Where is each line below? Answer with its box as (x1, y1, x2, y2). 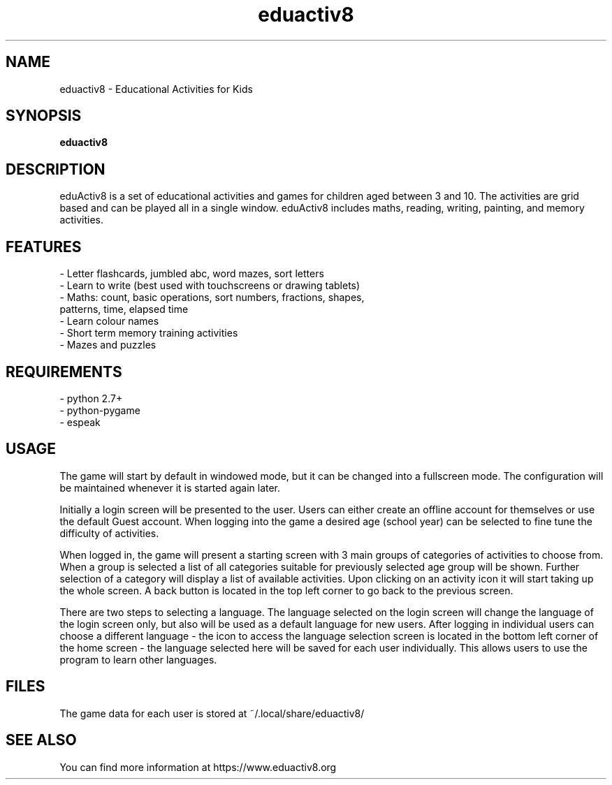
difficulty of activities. (59, 527, 159, 539)
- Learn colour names (59, 315, 159, 328)
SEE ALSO (6, 731, 77, 749)
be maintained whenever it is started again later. (59, 481, 281, 494)
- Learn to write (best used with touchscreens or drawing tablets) (59, 279, 360, 292)
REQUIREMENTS (6, 362, 122, 381)
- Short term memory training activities (59, 327, 238, 339)
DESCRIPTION (6, 160, 105, 178)
